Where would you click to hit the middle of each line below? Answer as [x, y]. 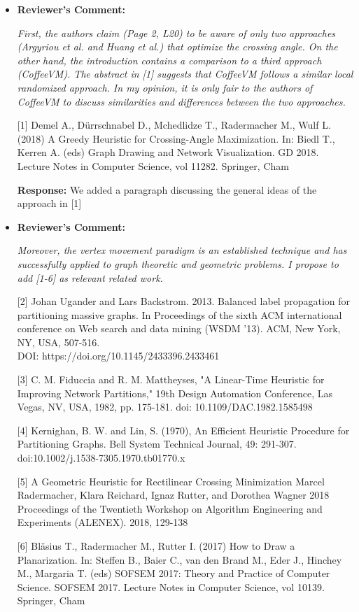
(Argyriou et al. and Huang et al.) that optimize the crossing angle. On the [177, 47]
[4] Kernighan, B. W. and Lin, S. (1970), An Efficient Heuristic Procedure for [183, 430]
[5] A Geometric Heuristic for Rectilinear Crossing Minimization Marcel [171, 481]
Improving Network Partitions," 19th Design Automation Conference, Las [175, 393]
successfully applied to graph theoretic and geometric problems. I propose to [178, 263]
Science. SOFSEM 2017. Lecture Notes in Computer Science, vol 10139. [171, 586]
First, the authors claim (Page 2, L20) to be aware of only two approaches [176, 33]
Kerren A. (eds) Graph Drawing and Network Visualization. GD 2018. [168, 152]
